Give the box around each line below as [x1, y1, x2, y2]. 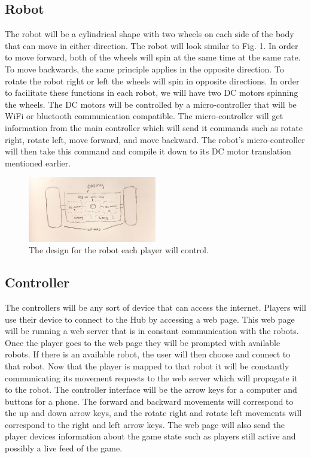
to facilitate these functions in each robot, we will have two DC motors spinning [5, 86, 298, 99]
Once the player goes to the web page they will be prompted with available [5, 336, 280, 348]
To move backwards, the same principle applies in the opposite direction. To [5, 62, 284, 75]
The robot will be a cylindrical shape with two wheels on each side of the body [5, 28, 294, 40]
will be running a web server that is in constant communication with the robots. [5, 324, 299, 337]
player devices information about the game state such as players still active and [5, 430, 296, 442]
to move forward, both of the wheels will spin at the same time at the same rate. [5, 51, 301, 63]
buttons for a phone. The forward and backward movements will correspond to [5, 395, 294, 407]
